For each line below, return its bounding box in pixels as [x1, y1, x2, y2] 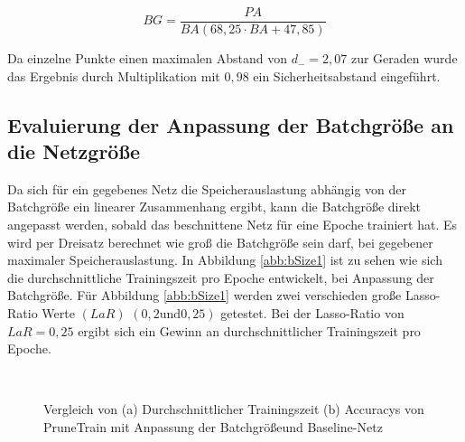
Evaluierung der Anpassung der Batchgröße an [7, 110, 454, 138]
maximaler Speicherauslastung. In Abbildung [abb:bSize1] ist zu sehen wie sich [7, 250, 442, 269]
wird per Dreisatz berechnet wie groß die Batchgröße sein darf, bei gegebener [7, 232, 433, 251]
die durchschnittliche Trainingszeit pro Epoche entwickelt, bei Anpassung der [7, 268, 434, 287]
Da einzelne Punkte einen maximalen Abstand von [7, 49, 288, 68]
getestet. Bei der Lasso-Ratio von [220, 304, 405, 322]
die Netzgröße [7, 137, 141, 165]
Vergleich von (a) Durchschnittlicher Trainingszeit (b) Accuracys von [43, 400, 424, 418]
